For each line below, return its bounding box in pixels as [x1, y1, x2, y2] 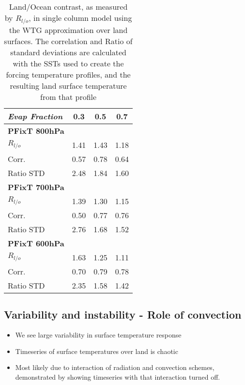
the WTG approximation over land [9, 24, 128, 35]
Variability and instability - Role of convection [4, 307, 242, 322]
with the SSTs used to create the [13, 57, 124, 69]
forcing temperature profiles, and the [6, 68, 131, 80]
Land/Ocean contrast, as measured [9, 1, 128, 12]
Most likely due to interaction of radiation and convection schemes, [15, 362, 214, 372]
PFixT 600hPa [8, 237, 64, 249]
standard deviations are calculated [10, 46, 126, 58]
